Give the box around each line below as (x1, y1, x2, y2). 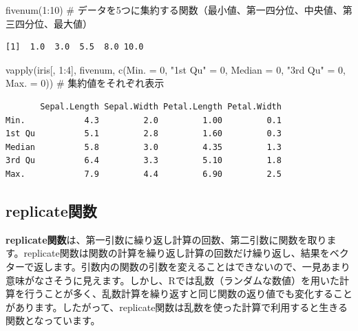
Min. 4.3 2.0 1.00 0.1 (6, 115, 282, 125)
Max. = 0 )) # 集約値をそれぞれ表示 (6, 76, 165, 90)
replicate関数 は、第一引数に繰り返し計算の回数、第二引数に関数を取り (6, 232, 327, 246)
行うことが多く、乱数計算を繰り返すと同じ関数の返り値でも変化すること (24, 286, 352, 301)
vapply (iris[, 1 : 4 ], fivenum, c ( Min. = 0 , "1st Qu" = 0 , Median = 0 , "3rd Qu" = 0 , (6, 62, 346, 76)
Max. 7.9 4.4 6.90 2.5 (6, 169, 282, 179)
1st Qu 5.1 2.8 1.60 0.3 (6, 129, 282, 139)
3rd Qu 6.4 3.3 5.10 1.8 (6, 156, 282, 166)
